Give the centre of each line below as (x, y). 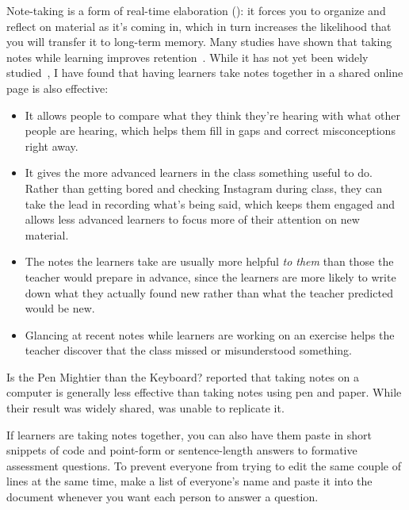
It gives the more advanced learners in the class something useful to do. (199, 173)
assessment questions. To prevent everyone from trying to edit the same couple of (204, 465)
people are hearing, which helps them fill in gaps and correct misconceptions (210, 130)
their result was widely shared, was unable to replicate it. (145, 408)
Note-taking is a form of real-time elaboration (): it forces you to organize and (196, 10)
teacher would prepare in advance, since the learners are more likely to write (210, 276)
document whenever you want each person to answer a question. (162, 497)
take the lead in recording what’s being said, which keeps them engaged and (210, 203)
